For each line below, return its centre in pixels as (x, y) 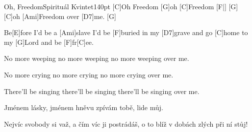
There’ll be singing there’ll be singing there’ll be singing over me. (102, 91)
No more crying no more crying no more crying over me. (89, 74)
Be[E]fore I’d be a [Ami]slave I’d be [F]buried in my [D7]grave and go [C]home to (126, 32)
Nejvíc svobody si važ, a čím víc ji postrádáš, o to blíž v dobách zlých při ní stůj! (126, 123)
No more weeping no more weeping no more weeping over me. (97, 58)
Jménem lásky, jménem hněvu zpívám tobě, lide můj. (84, 107)
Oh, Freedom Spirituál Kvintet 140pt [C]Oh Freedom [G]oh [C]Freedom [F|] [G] (121, 6)
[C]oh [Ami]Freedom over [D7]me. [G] (60, 16)
